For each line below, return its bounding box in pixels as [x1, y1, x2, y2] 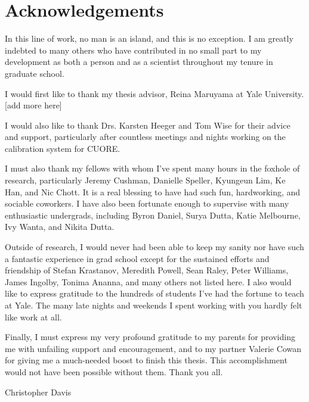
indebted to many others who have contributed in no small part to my [5, 43, 262, 56]
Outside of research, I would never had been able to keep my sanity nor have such [5, 241, 304, 253]
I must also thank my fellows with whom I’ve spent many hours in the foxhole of [5, 162, 300, 174]
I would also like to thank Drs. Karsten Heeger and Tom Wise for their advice [5, 119, 291, 131]
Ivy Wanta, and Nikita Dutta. [5, 220, 115, 233]
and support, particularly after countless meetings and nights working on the [5, 130, 286, 143]
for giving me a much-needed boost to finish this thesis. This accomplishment [5, 354, 288, 366]
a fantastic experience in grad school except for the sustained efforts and [5, 252, 270, 264]
